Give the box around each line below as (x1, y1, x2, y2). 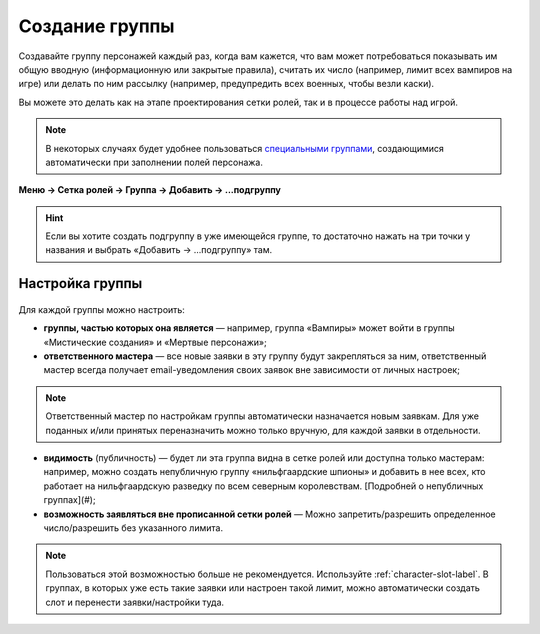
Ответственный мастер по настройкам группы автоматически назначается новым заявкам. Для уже (45, 410, 480, 422)
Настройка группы (18, 275, 143, 292)
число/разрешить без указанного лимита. (43, 521, 224, 534)
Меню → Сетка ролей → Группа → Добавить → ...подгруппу (18, 184, 282, 196)
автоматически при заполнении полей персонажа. (45, 156, 264, 168)
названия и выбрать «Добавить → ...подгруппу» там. (45, 244, 273, 256)
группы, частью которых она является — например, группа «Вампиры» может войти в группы (43, 322, 455, 334)
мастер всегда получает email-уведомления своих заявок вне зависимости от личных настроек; (43, 364, 460, 376)
